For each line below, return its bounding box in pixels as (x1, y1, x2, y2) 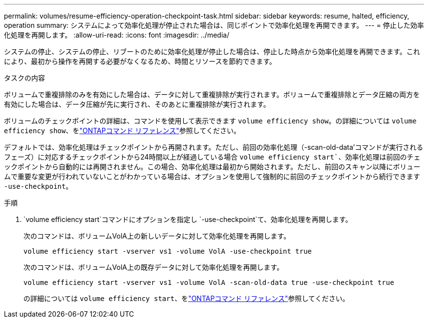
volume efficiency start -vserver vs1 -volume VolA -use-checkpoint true (23, 247, 312, 255)
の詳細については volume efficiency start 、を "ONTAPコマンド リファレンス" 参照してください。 (23, 294, 349, 302)
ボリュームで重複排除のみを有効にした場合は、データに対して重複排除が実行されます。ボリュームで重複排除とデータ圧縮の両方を (4, 90, 420, 99)
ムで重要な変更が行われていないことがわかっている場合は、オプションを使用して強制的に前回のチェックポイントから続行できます (4, 172, 420, 181)
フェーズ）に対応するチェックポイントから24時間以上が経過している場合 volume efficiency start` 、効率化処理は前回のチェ (4, 153, 421, 161)
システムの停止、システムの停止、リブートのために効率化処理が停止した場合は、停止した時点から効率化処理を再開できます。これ (4, 47, 420, 56)
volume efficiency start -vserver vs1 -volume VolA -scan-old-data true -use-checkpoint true (23, 279, 394, 286)
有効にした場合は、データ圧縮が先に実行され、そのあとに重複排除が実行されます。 (4, 100, 270, 108)
